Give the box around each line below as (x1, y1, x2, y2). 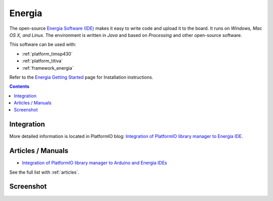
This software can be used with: (9, 41, 76, 47)
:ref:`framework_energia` (22, 65, 74, 71)
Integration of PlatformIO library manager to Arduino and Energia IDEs (22, 160, 167, 166)
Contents (9, 83, 30, 89)
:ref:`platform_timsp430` (22, 51, 73, 57)
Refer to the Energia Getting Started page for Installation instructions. (9, 74, 154, 80)
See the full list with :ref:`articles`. (9, 169, 79, 175)
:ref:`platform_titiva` (22, 58, 63, 64)
